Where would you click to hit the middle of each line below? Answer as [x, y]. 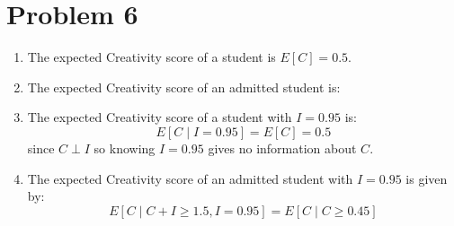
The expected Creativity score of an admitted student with [190, 178]
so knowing [125, 148]
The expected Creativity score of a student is [151, 57]
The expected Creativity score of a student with [160, 117]
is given [427, 178]
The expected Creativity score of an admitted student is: [184, 87]
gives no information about [282, 148]
